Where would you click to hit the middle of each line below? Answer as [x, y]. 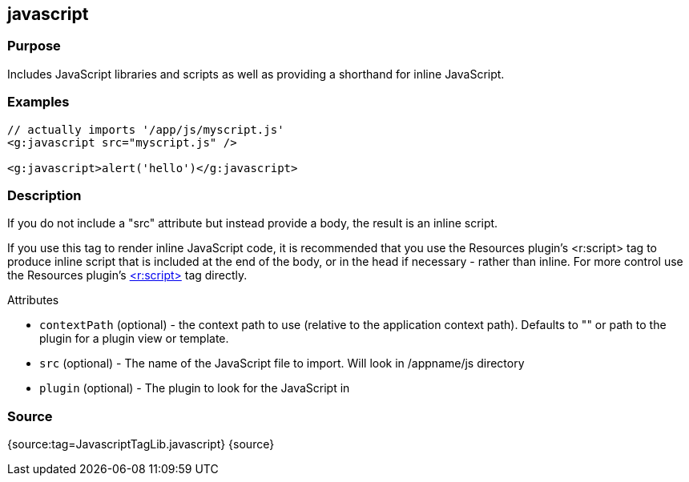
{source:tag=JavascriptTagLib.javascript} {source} [141, 444]
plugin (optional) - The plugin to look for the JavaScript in [195, 388]
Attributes [33, 300]
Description [44, 195]
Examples [38, 102]
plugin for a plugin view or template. [134, 339]
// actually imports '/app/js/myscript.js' [146, 129]
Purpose [34, 46]
